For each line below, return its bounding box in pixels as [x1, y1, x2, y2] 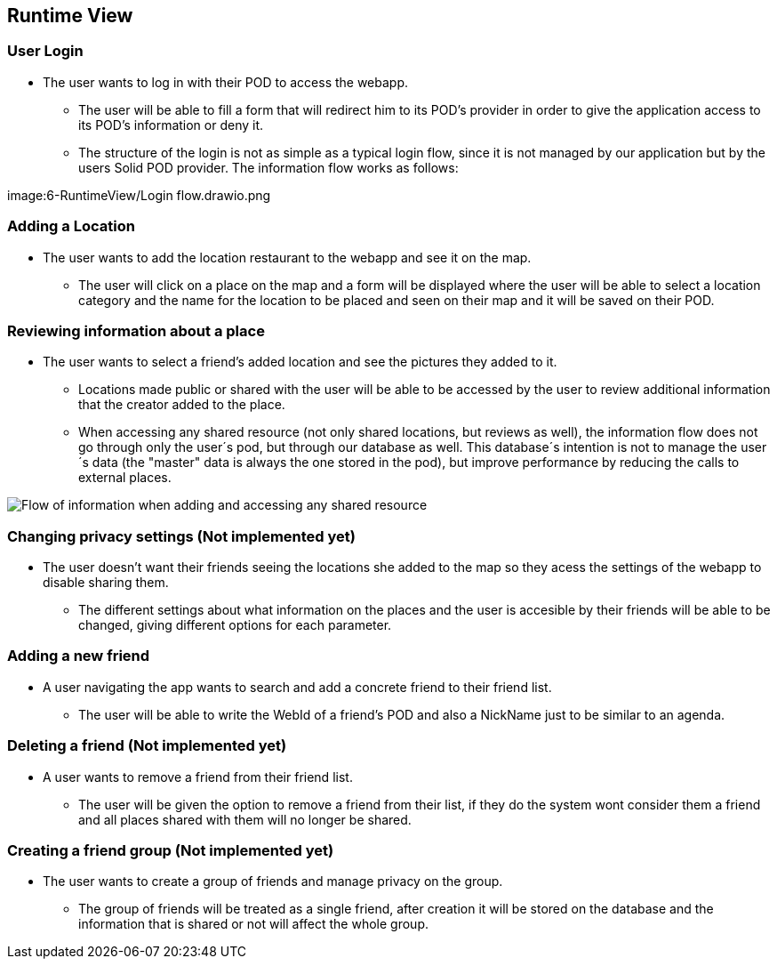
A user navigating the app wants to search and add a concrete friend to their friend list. [43, 679, 552, 695]
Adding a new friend [7, 647, 150, 665]
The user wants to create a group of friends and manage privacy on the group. [43, 873, 503, 890]
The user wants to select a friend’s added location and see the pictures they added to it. [43, 354, 557, 370]
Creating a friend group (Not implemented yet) [7, 841, 334, 859]
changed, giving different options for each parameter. [78, 617, 392, 633]
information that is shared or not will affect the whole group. [78, 916, 429, 932]
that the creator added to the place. [78, 397, 285, 413]
